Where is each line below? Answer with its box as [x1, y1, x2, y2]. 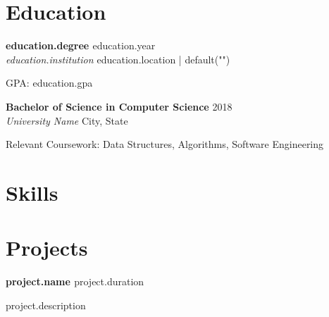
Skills [6, 178, 58, 206]
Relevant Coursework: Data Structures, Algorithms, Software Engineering [6, 137, 324, 151]
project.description [6, 297, 86, 312]
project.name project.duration [6, 274, 144, 289]
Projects [6, 233, 88, 262]
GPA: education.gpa [6, 75, 93, 90]
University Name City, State [6, 113, 128, 128]
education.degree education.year [6, 38, 156, 53]
